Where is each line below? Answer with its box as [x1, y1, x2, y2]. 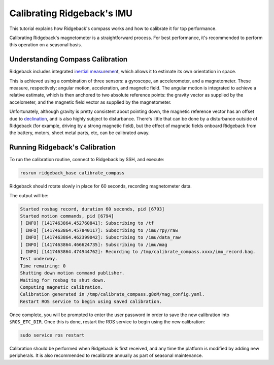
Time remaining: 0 [20, 263, 66, 269]
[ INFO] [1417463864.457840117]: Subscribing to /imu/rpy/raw [20, 227, 178, 233]
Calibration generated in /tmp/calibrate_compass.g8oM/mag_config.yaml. [20, 291, 205, 297]
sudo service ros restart [20, 332, 85, 338]
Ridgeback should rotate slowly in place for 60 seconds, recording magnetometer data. [9, 183, 192, 189]
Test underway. [20, 256, 58, 262]
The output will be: [9, 192, 49, 198]
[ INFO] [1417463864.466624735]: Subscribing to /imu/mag [20, 241, 167, 248]
